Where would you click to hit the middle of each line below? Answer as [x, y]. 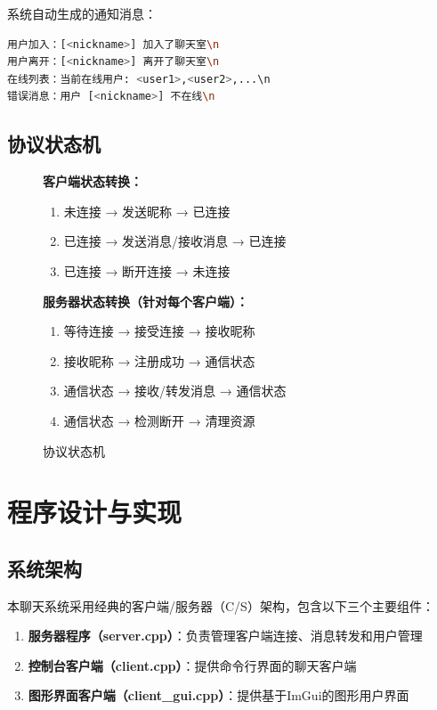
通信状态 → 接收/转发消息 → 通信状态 [175, 391]
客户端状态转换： [93, 181]
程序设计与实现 [95, 512]
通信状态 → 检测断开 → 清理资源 [159, 420]
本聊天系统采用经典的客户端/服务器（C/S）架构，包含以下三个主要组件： [221, 605]
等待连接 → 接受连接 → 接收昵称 [159, 331]
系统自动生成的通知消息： [82, 13]
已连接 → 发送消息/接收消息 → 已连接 [175, 241]
